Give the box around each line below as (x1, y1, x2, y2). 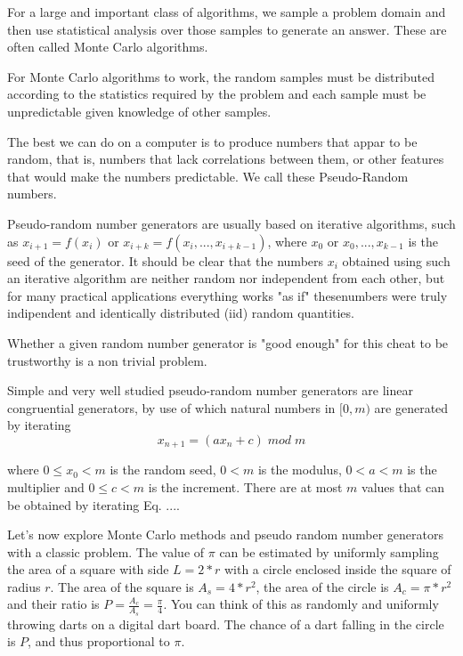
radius (7, 577, 41, 595)
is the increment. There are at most (148, 477, 343, 496)
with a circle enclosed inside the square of (223, 560, 451, 579)
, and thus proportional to (28, 632, 170, 651)
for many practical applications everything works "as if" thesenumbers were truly (7, 286, 448, 304)
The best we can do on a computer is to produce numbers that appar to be (7, 132, 418, 150)
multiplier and (7, 477, 85, 496)
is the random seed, (110, 460, 216, 479)
